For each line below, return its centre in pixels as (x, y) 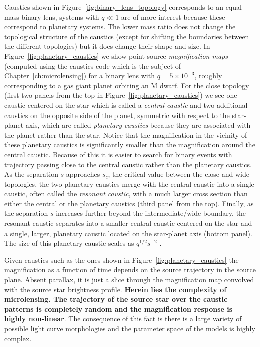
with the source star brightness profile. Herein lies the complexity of (115, 289)
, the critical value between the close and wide (179, 174)
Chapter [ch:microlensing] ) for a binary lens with (79, 76)
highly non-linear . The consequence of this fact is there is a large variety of (123, 319)
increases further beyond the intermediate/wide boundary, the (151, 213)
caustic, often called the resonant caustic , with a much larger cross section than (126, 194)
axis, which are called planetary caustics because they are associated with (138, 125)
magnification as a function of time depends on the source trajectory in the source (130, 269)
